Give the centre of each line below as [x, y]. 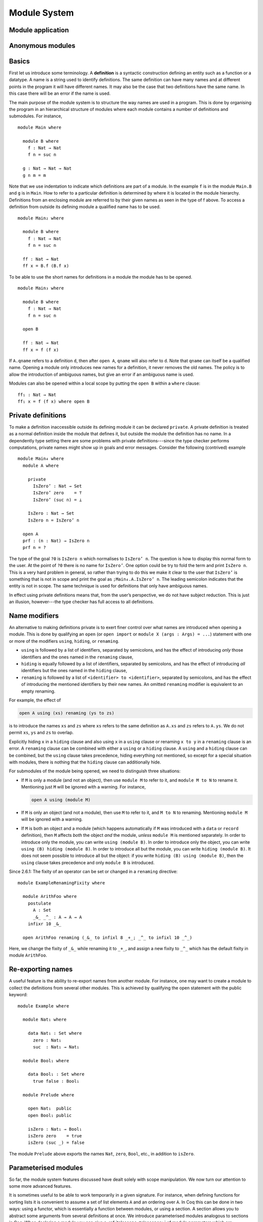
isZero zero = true [55, 1136]
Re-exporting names [41, 970]
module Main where [40, 127]
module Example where [43, 1006]
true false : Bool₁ [56, 1081]
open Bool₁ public [50, 1115]
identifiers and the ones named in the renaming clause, [77, 657]
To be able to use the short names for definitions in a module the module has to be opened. [101, 277]
